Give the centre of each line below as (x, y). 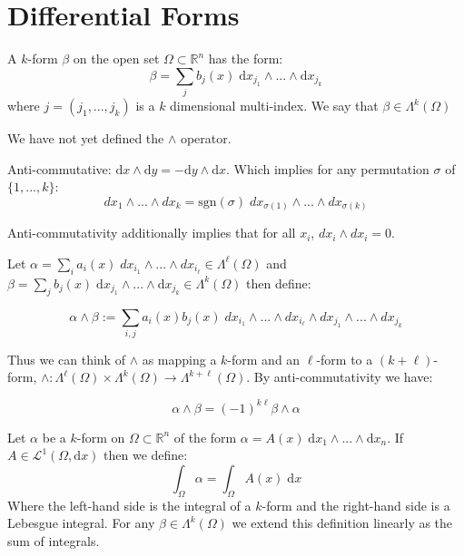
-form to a (345, 359)
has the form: (246, 59)
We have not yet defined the (86, 138)
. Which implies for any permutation (328, 168)
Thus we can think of (66, 359)
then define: (279, 283)
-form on (101, 437)
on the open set (116, 59)
